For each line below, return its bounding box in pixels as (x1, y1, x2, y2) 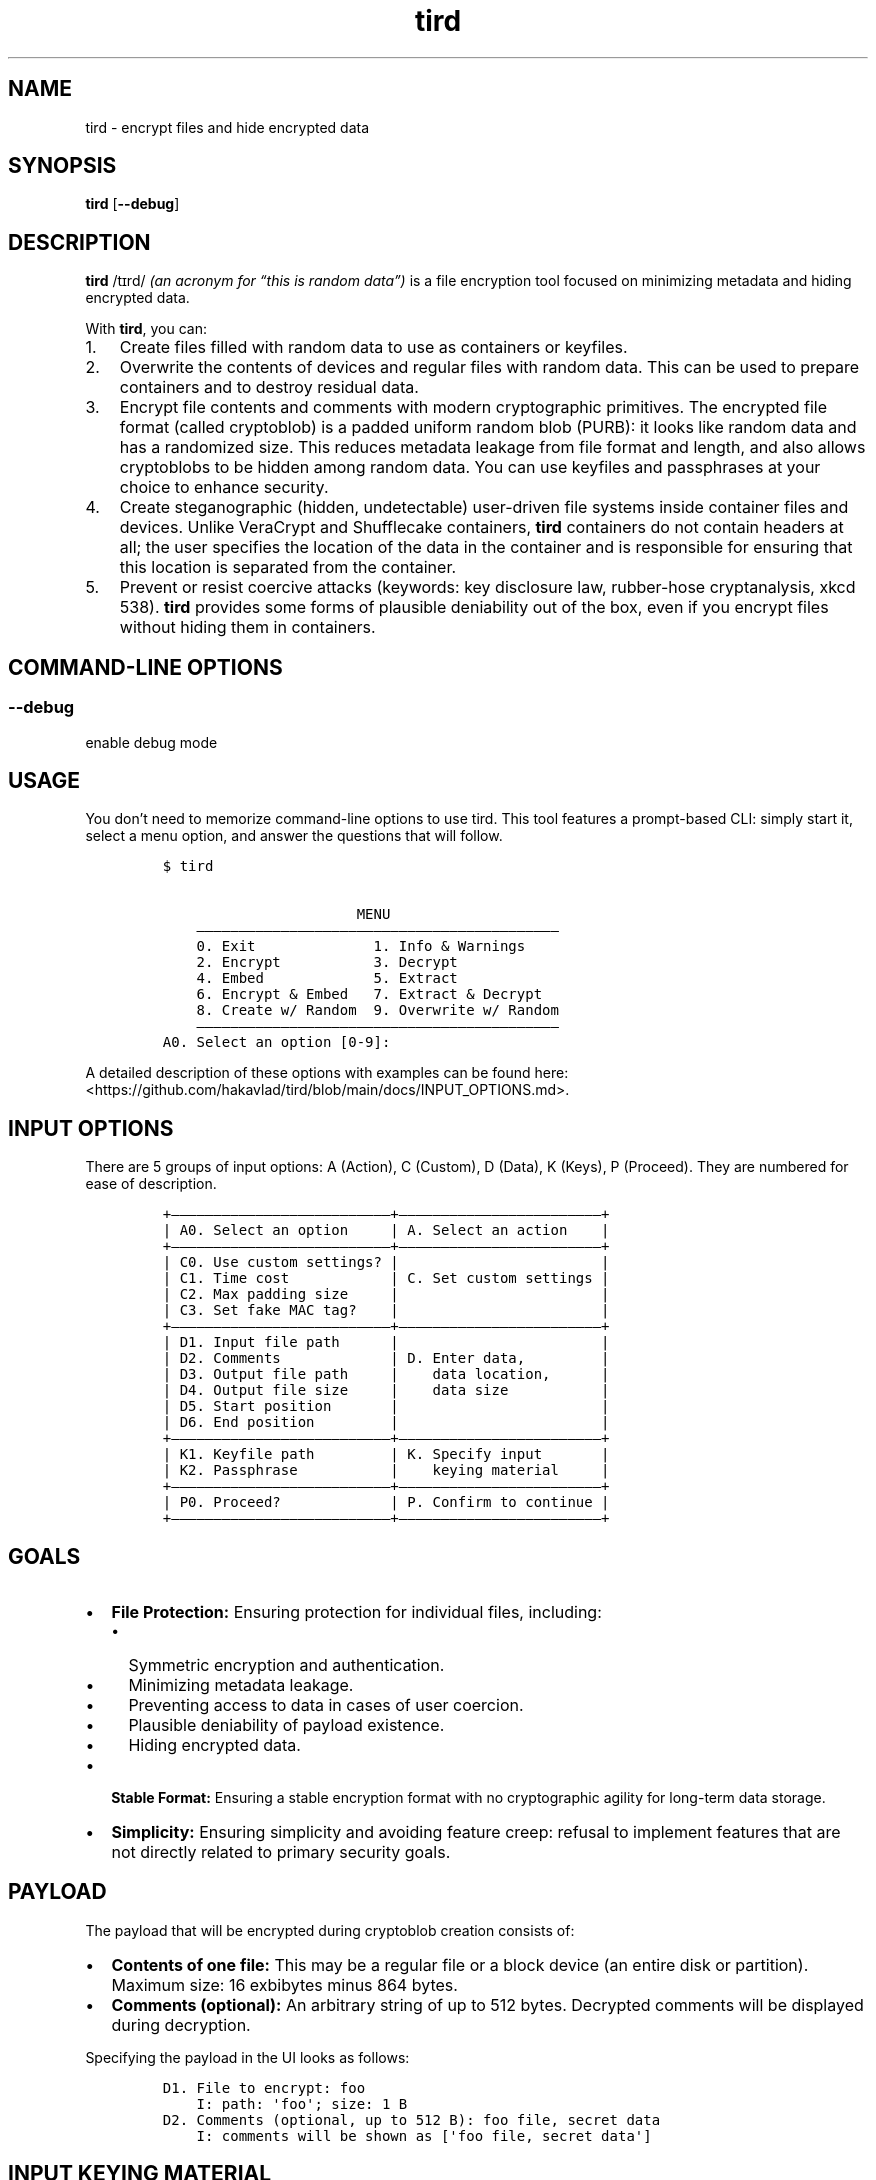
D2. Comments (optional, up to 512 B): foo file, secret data (162, 2111, 661, 2128)
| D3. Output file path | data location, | (162, 1366, 610, 1383)
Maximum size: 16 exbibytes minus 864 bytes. (111, 1974, 458, 1995)
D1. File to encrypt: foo (162, 2079, 366, 2096)
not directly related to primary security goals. (111, 1842, 451, 1863)
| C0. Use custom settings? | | (162, 1254, 610, 1271)
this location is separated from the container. (119, 557, 457, 578)
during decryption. (111, 2014, 251, 2035)
